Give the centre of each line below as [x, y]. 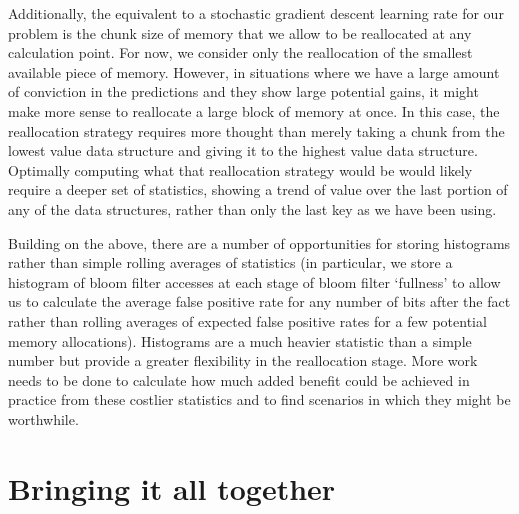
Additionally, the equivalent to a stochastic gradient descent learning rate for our [256, 13]
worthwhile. [43, 418]
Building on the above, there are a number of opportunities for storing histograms [259, 242]
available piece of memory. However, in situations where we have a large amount [254, 71]
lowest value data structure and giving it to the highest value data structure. [243, 150]
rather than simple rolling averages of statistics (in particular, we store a [230, 262]
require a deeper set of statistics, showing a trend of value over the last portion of [258, 189]
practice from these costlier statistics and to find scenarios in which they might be [259, 399]
